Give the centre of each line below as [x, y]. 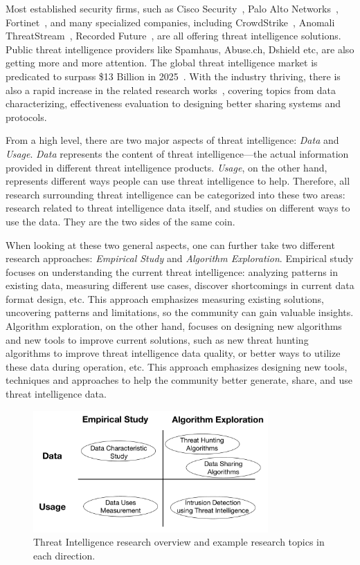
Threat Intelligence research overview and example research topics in [179, 542]
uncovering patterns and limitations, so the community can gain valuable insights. [180, 312]
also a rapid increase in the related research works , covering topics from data [171, 90]
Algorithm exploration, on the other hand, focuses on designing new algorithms [174, 326]
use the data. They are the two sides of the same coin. [120, 221]
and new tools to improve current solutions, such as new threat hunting [157, 339]
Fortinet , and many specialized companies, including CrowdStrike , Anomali [170, 22]
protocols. [26, 117]
